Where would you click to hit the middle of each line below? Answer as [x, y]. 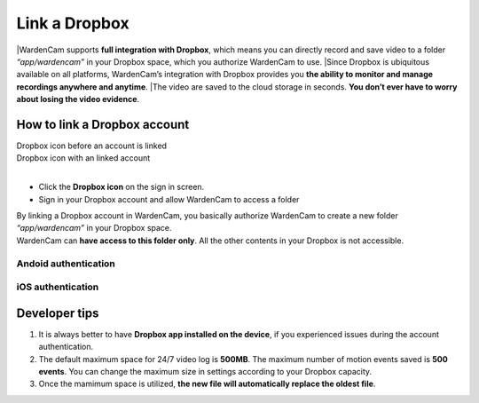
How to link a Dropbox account [103, 124]
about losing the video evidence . [78, 99]
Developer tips [58, 313]
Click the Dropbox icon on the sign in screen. [122, 187]
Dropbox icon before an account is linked [92, 146]
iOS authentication [58, 287]
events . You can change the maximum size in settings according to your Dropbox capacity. [205, 371]
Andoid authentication [66, 264]
